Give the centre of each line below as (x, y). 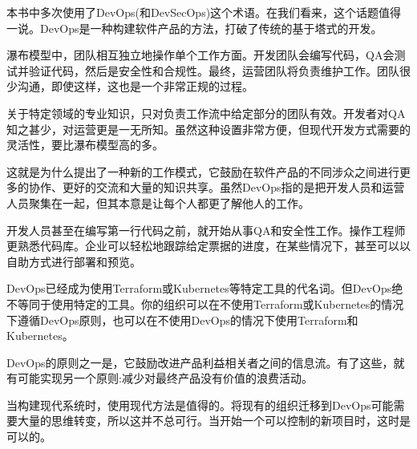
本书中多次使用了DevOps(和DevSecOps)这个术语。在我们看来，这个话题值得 (204, 12)
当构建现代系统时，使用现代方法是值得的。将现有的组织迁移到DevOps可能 (200, 405)
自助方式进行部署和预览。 (74, 261)
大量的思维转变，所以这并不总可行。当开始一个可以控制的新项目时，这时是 (214, 421)
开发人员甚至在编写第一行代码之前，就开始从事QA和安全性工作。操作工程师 (206, 230)
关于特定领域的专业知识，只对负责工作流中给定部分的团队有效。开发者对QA (206, 113)
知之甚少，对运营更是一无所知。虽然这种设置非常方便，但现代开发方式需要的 (208, 129)
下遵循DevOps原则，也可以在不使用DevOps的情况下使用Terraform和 (182, 320)
